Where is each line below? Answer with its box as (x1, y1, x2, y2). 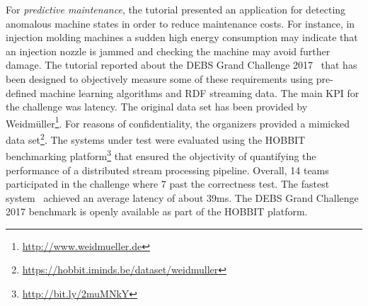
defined (6, 85, 37, 100)
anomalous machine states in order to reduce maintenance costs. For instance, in (6, 16, 355, 30)
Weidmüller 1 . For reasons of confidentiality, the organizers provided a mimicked (6, 113, 350, 130)
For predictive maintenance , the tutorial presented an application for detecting (6, 2, 346, 16)
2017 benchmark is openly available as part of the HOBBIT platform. (6, 204, 308, 219)
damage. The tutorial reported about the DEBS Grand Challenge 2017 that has (6, 57, 357, 72)
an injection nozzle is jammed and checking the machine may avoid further (6, 43, 330, 58)
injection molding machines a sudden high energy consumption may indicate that (6, 30, 358, 45)
